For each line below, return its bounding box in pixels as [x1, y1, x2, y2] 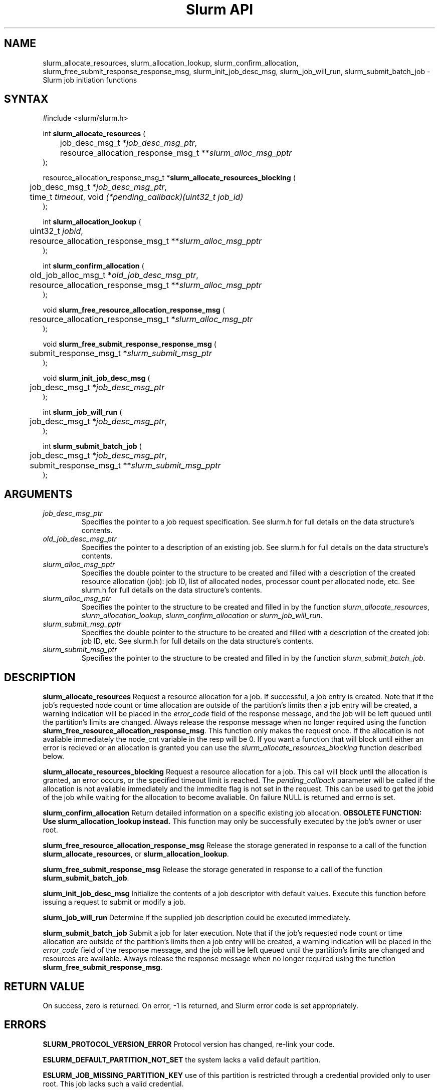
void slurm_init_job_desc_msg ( [43, 374, 150, 383]
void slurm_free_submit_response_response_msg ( [43, 340, 216, 349]
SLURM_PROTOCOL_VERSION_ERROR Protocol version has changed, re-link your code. [43, 1039, 335, 1048]
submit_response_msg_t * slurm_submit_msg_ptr [30, 348, 212, 359]
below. [43, 752, 65, 761]
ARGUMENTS [4, 487, 73, 500]
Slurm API [185, 1, 254, 18]
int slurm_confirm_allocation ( [43, 261, 144, 270]
